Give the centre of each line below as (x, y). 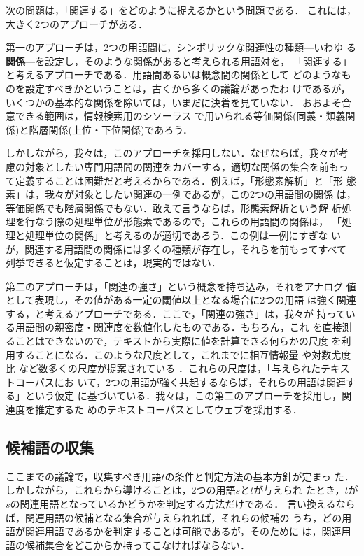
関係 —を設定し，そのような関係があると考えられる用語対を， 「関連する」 (179, 60)
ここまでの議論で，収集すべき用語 (84, 476)
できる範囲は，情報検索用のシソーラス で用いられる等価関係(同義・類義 (180, 116)
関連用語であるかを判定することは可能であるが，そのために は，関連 (183, 531)
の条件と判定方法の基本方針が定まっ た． (259, 476)
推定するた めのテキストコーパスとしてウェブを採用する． (168, 409)
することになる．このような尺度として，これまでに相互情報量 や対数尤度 (183, 354)
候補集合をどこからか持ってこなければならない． (137, 544)
